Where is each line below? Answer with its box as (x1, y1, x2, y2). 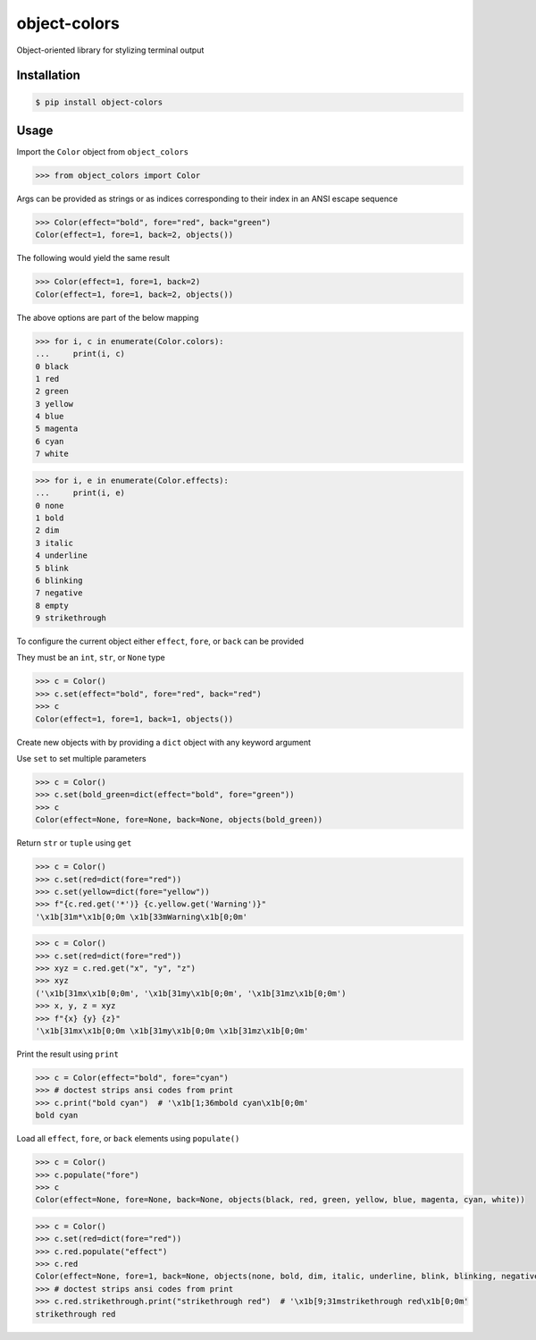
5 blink (35, 563, 69, 573)
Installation (16, 68, 80, 83)
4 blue (35, 411, 64, 422)
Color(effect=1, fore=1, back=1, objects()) (35, 713, 234, 724)
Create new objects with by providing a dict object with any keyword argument (16, 737, 312, 747)
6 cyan (35, 436, 64, 446)
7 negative (35, 588, 83, 598)
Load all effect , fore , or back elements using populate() (16, 1134, 240, 1144)
